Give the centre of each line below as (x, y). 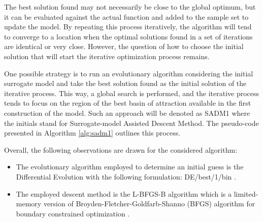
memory (29, 204)
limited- (246, 193)
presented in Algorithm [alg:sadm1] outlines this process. (92, 133)
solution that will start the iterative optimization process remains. (107, 56)
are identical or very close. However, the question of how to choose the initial (124, 46)
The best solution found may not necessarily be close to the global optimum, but (130, 7)
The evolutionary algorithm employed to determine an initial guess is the (130, 167)
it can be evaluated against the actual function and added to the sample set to (126, 16)
